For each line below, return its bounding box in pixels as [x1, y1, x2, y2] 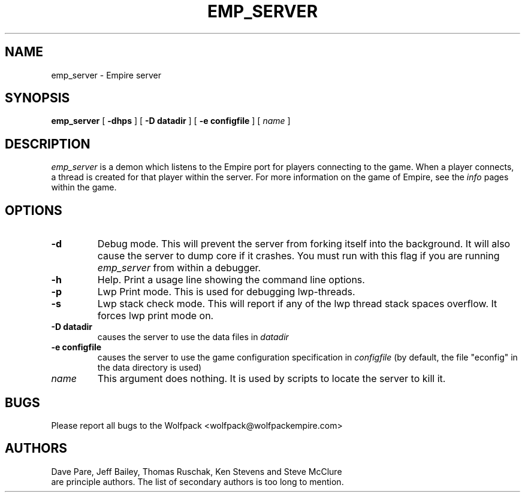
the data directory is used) [97, 362, 202, 373]
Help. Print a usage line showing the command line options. [97, 274, 365, 286]
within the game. [51, 182, 117, 193]
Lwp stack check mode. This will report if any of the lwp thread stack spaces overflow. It [97, 298, 497, 310]
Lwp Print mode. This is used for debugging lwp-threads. [97, 286, 355, 298]
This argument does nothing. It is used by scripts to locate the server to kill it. [97, 372, 446, 385]
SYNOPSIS [5, 90, 70, 106]
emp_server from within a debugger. [97, 262, 261, 274]
